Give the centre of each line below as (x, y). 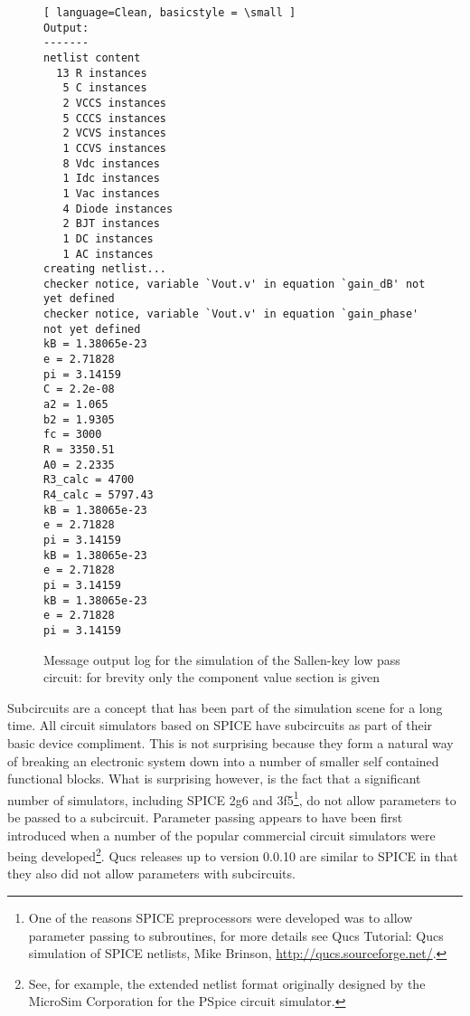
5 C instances (105, 88)
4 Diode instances (118, 209)
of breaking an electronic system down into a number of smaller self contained (223, 760)
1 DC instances (108, 238)
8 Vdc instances (111, 163)
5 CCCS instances (115, 118)
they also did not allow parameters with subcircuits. (151, 874)
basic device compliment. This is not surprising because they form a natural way (230, 742)
